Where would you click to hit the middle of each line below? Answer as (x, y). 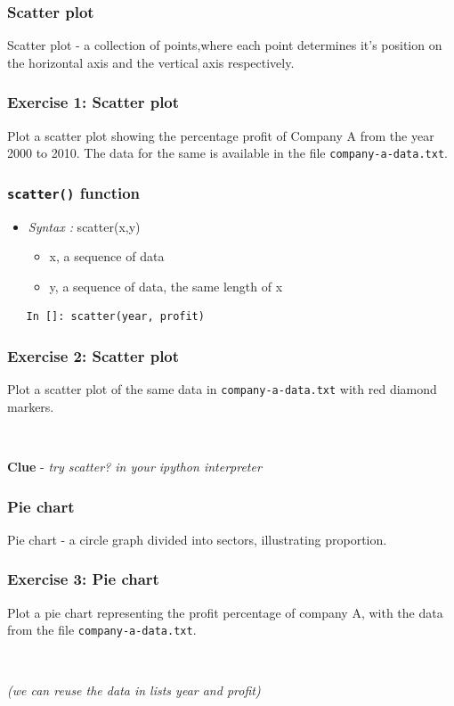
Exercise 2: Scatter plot (93, 355)
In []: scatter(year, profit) (115, 317)
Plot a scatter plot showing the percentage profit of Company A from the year (221, 135)
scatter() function (74, 192)
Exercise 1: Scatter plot (93, 102)
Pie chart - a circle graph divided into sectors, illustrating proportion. (197, 539)
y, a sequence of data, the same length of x (166, 286)
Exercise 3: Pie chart (83, 579)
